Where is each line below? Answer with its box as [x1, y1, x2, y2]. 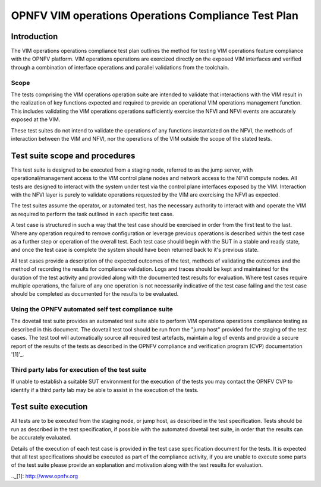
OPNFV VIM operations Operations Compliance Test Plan [11, 9, 298, 22]
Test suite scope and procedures [11, 150, 136, 160]
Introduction [11, 31, 58, 42]
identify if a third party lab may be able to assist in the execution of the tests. [11, 386, 199, 393]
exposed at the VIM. [11, 116, 61, 123]
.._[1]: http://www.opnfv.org [11, 472, 78, 479]
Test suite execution [11, 401, 88, 412]
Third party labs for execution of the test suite [11, 365, 147, 374]
